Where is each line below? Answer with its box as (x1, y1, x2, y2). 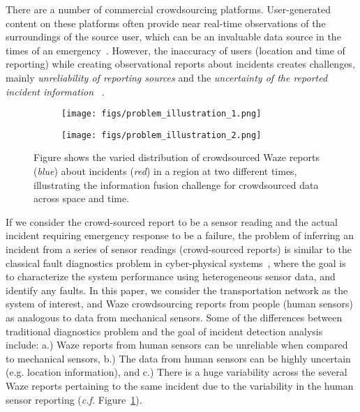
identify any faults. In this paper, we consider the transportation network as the (6, 282, 348, 297)
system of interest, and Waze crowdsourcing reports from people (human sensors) (6, 296, 353, 311)
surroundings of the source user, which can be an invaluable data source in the (6, 29, 341, 44)
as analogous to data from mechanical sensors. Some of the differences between (6, 310, 343, 324)
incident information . (6, 84, 105, 98)
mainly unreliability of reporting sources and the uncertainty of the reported (6, 70, 328, 84)
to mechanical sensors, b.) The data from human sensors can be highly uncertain (6, 351, 351, 365)
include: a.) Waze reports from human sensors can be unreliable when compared (6, 337, 348, 352)
